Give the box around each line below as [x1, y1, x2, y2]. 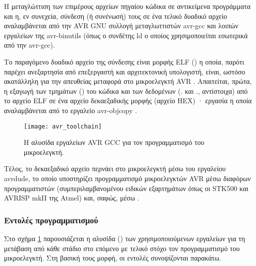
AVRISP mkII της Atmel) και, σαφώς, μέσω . [4, 193, 140, 203]
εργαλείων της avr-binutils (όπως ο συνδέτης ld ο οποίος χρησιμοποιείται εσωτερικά [4, 30, 248, 40]
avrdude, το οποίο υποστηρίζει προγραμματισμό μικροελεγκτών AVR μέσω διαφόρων [4, 173, 251, 183]
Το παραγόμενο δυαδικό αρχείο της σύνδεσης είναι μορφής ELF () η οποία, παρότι [4, 56, 245, 66]
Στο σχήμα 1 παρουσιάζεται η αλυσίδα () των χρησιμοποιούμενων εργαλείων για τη [4, 233, 245, 243]
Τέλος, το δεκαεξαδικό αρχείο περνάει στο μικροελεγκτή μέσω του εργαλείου [4, 163, 226, 174]
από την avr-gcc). [4, 40, 55, 50]
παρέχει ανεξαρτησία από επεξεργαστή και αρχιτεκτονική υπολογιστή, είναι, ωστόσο [4, 66, 245, 76]
